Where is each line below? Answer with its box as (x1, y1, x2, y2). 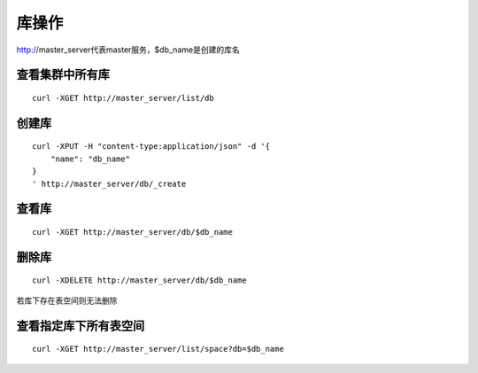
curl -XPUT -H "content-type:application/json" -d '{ (32, 142, 270, 152)
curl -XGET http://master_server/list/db (32, 93, 214, 103)
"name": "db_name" (50, 153, 131, 164)
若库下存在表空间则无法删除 (16, 295, 118, 306)
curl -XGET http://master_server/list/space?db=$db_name (32, 344, 285, 354)
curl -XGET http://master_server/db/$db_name (32, 227, 234, 237)
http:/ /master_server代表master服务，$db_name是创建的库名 (16, 44, 240, 55)
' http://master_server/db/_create (32, 178, 187, 189)
